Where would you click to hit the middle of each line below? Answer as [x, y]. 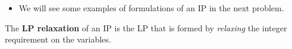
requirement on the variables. [58, 39]
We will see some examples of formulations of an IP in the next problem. [151, 8]
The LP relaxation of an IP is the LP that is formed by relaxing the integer [146, 27]
